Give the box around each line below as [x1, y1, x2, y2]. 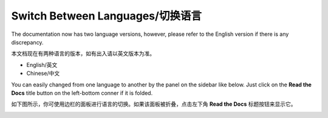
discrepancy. [11, 38, 44, 46]
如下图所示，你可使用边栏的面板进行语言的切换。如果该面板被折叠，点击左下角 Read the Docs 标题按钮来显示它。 [11, 100, 296, 108]
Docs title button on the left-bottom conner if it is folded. [11, 89, 153, 97]
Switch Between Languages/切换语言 [11, 9, 202, 23]
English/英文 [26, 61, 58, 68]
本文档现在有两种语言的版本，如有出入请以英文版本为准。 [11, 50, 155, 57]
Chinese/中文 [26, 70, 60, 77]
